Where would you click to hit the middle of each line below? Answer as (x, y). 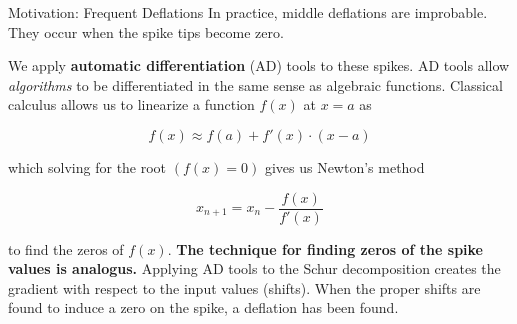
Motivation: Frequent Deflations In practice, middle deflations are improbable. (248, 12)
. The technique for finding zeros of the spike (325, 248)
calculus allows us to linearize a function (131, 104)
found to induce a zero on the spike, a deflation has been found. (203, 307)
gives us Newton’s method (344, 166)
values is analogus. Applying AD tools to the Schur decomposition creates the (254, 268)
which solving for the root (87, 166)
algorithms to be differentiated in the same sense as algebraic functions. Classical (255, 84)
